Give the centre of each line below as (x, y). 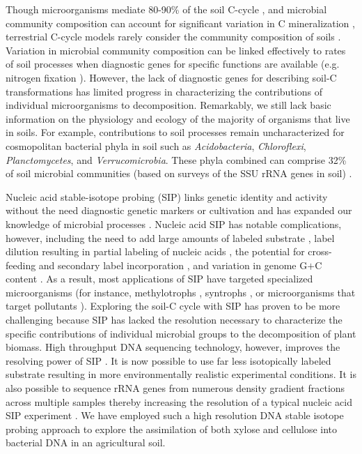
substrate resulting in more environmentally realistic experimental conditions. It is (181, 374)
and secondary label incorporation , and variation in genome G (173, 265)
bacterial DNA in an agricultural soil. (86, 442)
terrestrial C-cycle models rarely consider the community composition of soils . (173, 37)
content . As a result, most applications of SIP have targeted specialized (159, 279)
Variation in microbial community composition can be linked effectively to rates (176, 50)
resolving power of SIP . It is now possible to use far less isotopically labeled (168, 360)
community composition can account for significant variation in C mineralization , (180, 23)
